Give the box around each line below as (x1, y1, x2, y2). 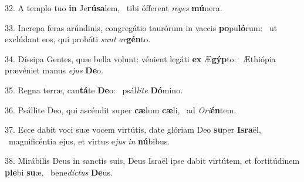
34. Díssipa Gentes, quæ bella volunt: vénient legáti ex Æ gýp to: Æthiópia (5, 52, 276, 65)
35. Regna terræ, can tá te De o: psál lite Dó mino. (5, 83, 183, 96)
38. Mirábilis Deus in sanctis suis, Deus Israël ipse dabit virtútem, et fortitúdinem (5, 154, 300, 167)
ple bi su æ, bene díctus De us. (5, 166, 113, 178)
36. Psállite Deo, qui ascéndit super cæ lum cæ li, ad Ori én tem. (5, 103, 237, 116)
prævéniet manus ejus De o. (5, 64, 103, 76)
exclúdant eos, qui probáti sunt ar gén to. (5, 33, 151, 45)
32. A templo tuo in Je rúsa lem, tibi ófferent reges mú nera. (5, 2, 222, 14)
